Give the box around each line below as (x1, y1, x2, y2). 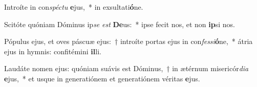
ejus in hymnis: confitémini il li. (4, 46, 101, 56)
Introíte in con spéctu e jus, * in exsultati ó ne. (4, 2, 143, 12)
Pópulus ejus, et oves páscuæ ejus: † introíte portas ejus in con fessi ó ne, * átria (4, 36, 253, 47)
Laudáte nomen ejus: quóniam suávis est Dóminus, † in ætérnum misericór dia (4, 63, 249, 74)
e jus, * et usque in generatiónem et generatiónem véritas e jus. (4, 73, 200, 83)
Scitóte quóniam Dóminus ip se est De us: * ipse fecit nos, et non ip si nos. (4, 18, 235, 29)
